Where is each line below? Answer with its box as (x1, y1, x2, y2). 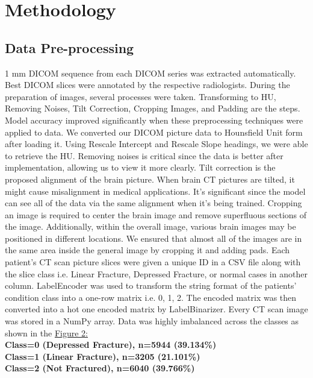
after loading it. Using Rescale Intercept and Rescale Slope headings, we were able (5, 137, 308, 150)
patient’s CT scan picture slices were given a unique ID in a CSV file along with (5, 256, 301, 268)
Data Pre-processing (5, 38, 134, 57)
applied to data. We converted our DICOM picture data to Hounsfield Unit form (5, 125, 303, 138)
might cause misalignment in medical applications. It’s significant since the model (5, 184, 306, 197)
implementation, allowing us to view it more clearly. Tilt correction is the (5, 161, 276, 174)
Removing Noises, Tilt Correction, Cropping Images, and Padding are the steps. (5, 102, 300, 115)
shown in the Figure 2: (5, 326, 88, 339)
